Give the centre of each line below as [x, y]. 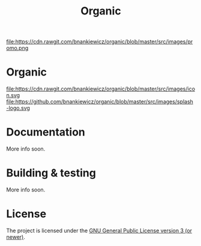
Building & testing [51, 173]
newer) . [16, 237]
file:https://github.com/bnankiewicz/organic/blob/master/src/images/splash [100, 102]
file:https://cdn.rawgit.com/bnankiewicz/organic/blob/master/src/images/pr [100, 42]
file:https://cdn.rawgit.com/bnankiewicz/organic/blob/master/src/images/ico [101, 89]
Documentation [46, 132]
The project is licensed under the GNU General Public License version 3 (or [99, 230]
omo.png [17, 48]
